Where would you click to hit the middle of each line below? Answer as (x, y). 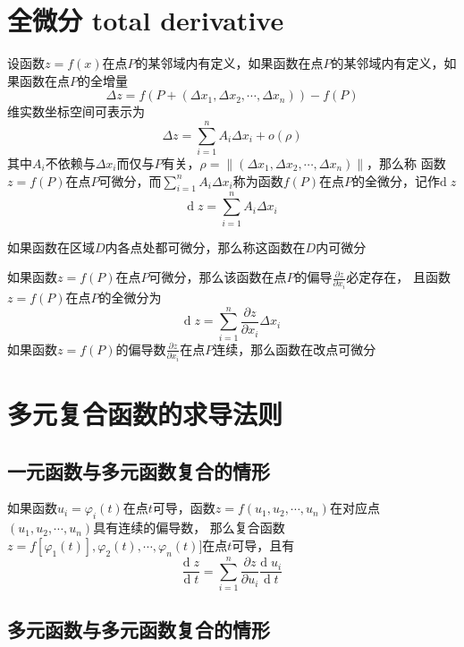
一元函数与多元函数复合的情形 (139, 470)
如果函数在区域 (51, 247)
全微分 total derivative (146, 20)
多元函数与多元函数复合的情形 (139, 630)
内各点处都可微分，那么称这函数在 (205, 247)
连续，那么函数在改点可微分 (295, 349)
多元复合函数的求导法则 (145, 413)
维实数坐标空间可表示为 (76, 111)
